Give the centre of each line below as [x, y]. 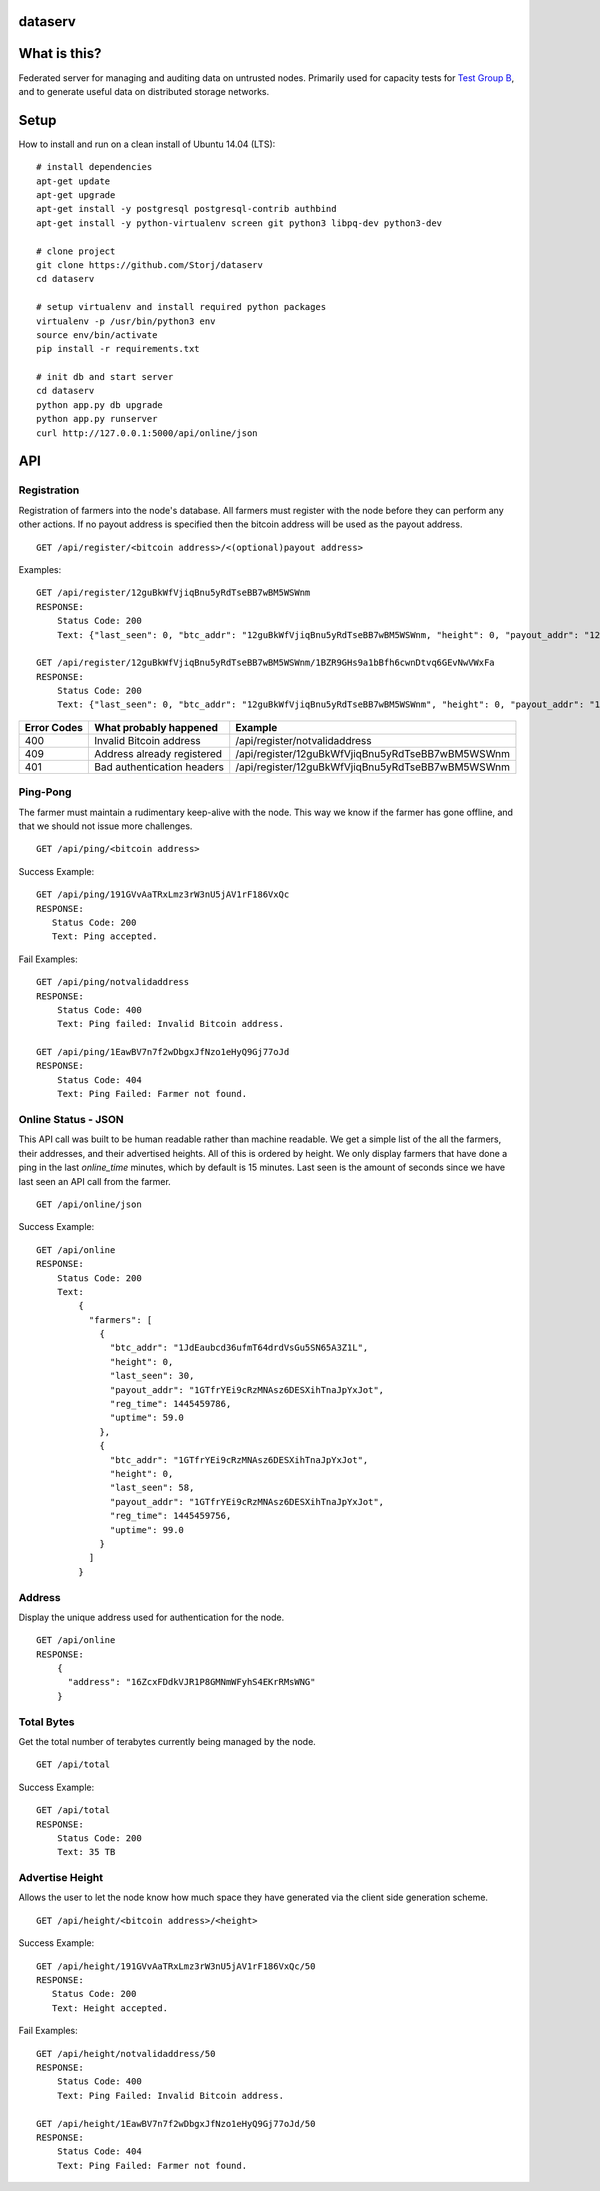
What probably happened [156, 727]
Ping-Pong [45, 792]
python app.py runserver [97, 419]
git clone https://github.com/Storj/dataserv [150, 264]
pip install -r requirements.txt [118, 349]
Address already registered [158, 753]
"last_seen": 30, [152, 1376]
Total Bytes [46, 1722]
